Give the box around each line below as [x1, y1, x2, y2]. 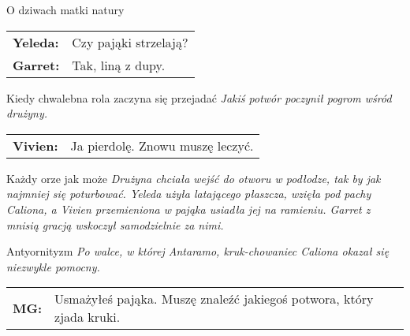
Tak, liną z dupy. [72, 55, 166, 74]
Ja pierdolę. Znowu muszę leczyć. [70, 136, 254, 155]
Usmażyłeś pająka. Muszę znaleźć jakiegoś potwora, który [54, 289, 374, 308]
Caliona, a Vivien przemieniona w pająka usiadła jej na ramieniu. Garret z [6, 200, 371, 217]
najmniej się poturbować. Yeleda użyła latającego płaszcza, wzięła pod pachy [6, 185, 371, 202]
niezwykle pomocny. [6, 258, 100, 274]
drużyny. [6, 105, 48, 121]
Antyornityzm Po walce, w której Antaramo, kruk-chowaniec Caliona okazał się [6, 243, 389, 259]
